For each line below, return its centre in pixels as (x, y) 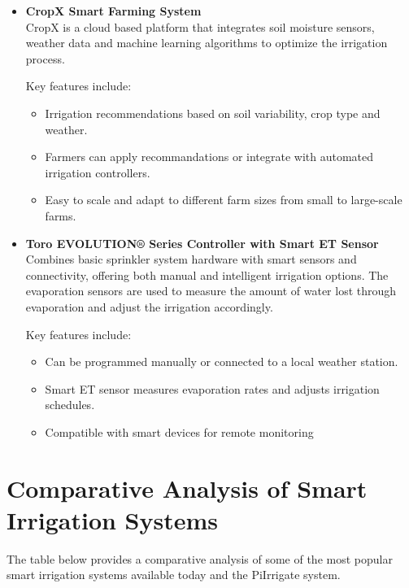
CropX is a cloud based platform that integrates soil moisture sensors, (200, 26)
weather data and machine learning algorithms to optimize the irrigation (207, 43)
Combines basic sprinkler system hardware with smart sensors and (191, 259)
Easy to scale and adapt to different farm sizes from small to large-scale (224, 200)
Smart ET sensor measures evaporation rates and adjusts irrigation (212, 388)
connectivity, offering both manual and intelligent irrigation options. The (207, 274)
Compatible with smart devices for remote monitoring (179, 431)
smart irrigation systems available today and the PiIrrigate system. (174, 575)
